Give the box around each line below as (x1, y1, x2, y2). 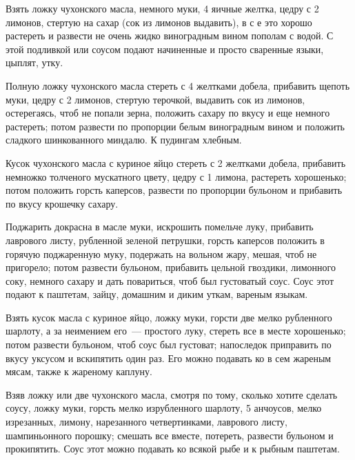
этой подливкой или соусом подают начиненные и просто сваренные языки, (6, 41, 324, 56)
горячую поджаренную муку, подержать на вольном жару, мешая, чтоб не (6, 246, 317, 261)
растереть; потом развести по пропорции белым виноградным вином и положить (6, 119, 345, 133)
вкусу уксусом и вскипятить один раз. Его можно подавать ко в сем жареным (6, 350, 332, 365)
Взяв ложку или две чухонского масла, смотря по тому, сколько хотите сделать (6, 387, 338, 401)
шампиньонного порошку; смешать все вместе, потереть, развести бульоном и (6, 428, 334, 442)
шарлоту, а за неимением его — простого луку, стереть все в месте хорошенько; (6, 323, 346, 338)
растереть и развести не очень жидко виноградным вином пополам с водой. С (6, 28, 334, 43)
